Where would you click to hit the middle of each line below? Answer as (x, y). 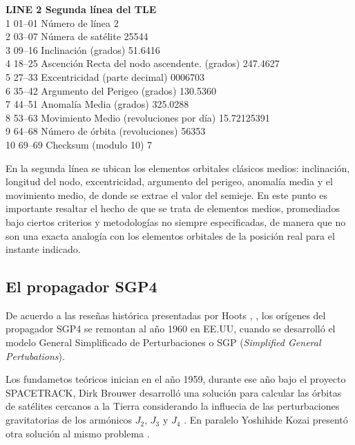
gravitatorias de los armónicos (69, 420)
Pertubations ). (35, 356)
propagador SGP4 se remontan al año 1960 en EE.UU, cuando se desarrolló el (171, 329)
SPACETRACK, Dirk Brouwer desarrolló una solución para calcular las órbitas (174, 392)
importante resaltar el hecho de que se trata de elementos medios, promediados (173, 208)
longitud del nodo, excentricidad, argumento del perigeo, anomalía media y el (169, 181)
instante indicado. (43, 249)
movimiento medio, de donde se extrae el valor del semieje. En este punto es (167, 195)
